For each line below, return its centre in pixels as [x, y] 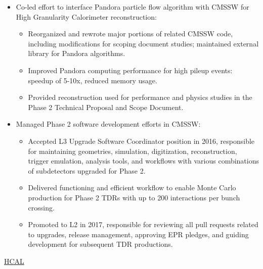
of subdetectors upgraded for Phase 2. [87, 170]
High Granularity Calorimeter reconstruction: [86, 16]
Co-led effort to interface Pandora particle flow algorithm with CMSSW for [133, 7]
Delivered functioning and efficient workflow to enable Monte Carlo [132, 187]
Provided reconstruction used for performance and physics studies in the [140, 97]
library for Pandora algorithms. [77, 53]
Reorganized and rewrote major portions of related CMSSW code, [130, 34]
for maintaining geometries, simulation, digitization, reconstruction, [133, 151]
